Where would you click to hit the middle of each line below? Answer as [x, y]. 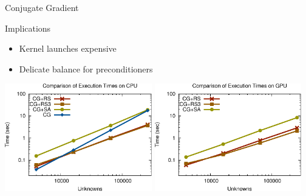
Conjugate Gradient [42, 7]
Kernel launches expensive [68, 48]
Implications [28, 28]
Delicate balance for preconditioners [86, 68]
